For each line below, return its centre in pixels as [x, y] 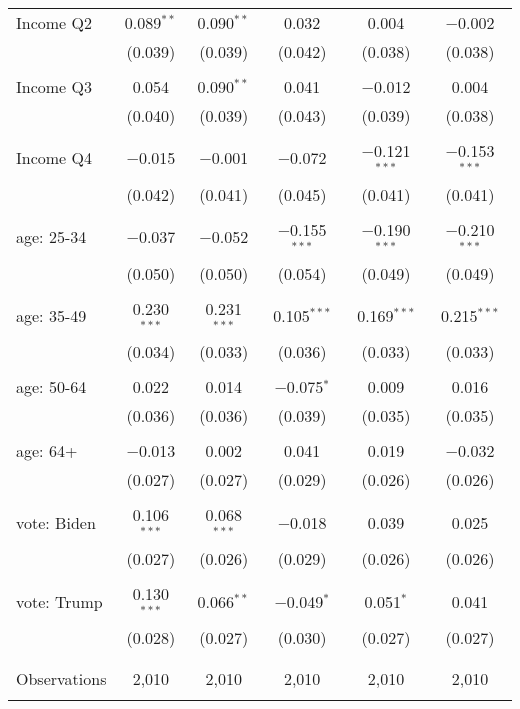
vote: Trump [59, 601]
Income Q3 [54, 86]
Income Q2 [54, 22]
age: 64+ [47, 451]
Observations [61, 678]
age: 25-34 [51, 237]
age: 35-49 [51, 315]
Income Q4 [54, 158]
